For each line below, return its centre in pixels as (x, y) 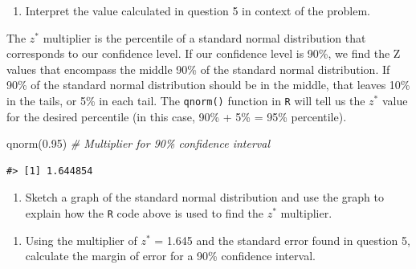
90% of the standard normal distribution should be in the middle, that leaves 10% (208, 85)
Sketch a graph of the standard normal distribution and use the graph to (204, 197)
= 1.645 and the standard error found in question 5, (282, 240)
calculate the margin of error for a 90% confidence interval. (170, 256)
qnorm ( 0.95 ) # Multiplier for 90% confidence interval (139, 143)
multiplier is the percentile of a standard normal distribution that (204, 37)
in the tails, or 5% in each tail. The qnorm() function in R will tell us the (186, 100)
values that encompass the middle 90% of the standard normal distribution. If (198, 69)
